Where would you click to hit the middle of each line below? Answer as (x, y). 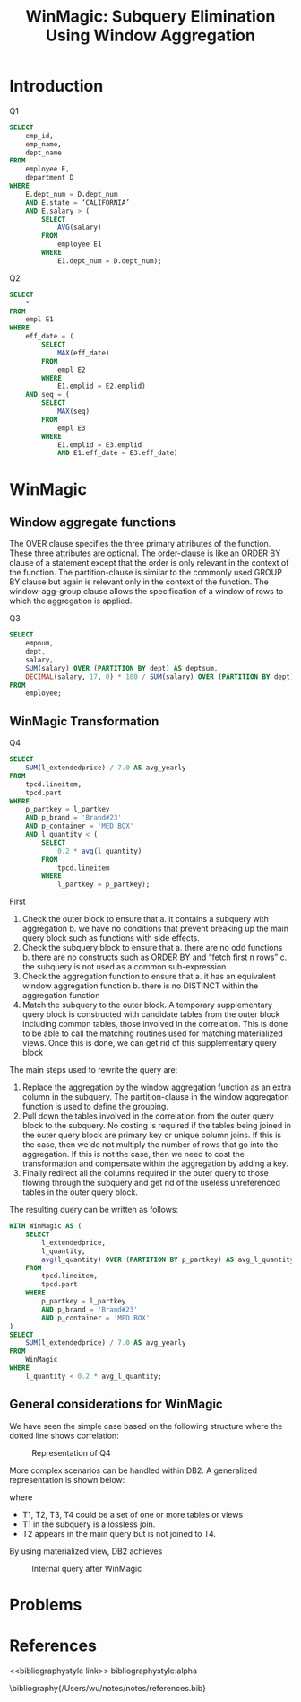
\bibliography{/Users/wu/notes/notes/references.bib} (107, 1688)
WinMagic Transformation (84, 721)
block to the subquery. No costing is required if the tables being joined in (156, 1126)
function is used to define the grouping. (95, 1107)
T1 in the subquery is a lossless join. (89, 1524)
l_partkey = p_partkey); (103, 885)
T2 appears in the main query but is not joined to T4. (119, 1533)
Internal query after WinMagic (87, 1568)
